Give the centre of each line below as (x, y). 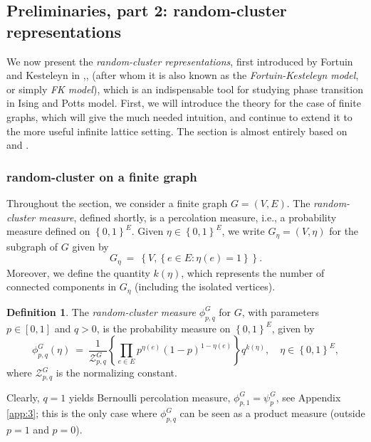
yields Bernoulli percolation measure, (150, 397)
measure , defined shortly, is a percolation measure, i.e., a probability (188, 217)
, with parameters (280, 311)
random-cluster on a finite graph (102, 176)
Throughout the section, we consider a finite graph (117, 202)
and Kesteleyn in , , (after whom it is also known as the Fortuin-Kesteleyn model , (183, 75)
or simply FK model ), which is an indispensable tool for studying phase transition (185, 89)
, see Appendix (308, 397)
